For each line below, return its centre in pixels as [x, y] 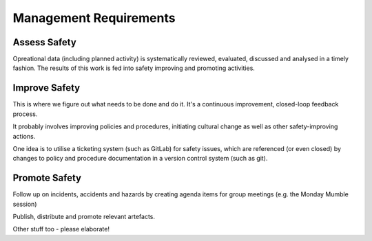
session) [25, 204]
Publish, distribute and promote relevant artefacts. [84, 217]
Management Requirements [94, 18]
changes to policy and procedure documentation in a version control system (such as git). [140, 159]
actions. [24, 136]
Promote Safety [47, 178]
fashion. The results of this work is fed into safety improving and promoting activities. [134, 68]
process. [25, 114]
